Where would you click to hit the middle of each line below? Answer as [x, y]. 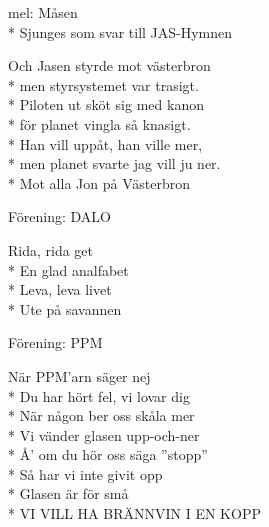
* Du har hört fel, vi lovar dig [99, 395]
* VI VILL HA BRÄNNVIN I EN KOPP [134, 513]
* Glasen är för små [68, 493]
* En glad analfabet [68, 269]
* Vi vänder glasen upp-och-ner [104, 434]
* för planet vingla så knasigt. [99, 123]
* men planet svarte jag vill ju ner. [114, 163]
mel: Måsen [43, 12]
